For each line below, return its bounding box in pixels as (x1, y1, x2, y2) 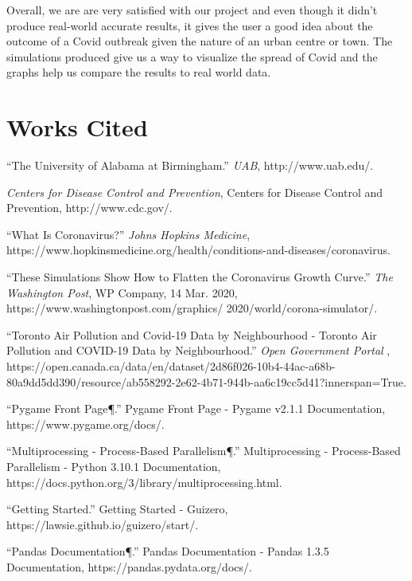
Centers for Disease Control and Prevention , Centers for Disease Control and (6, 183, 383, 200)
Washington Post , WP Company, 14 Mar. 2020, (6, 284, 238, 300)
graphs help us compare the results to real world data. (6, 64, 271, 80)
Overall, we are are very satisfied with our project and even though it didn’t (6, 2, 378, 18)
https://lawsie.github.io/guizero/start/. (6, 516, 199, 532)
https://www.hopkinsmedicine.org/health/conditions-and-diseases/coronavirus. (6, 241, 391, 258)
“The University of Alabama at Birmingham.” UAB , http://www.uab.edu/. (6, 157, 374, 174)
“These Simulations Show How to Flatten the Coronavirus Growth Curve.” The (6, 269, 393, 285)
